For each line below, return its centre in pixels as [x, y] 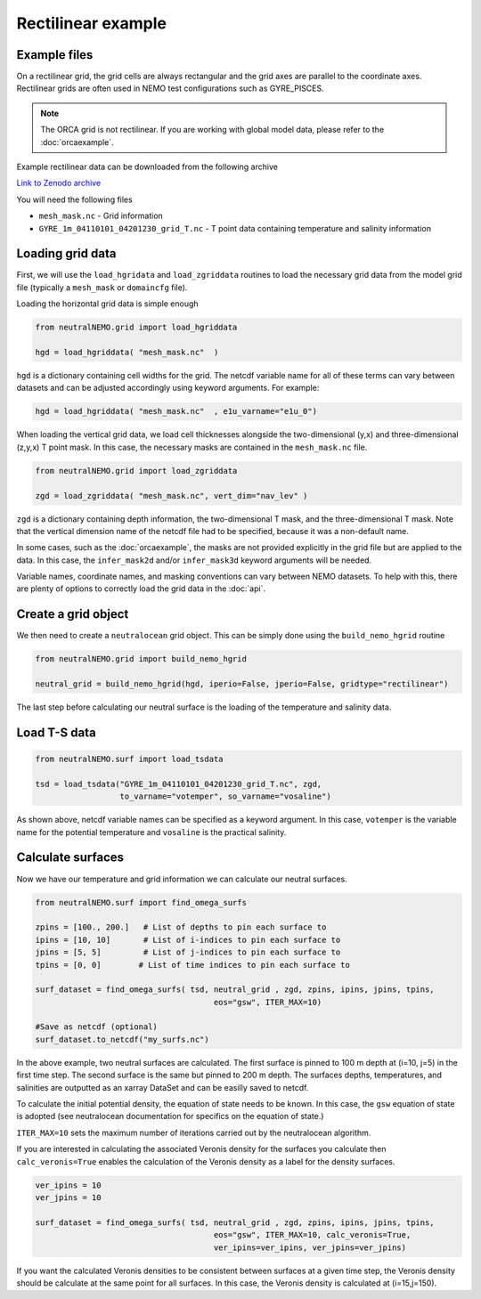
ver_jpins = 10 [68, 1197]
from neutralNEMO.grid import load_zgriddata [136, 471]
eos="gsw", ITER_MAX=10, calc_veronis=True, [312, 1235]
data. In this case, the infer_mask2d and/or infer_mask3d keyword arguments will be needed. [194, 560]
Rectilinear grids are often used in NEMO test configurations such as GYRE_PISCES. [170, 88]
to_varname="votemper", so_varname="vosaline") [225, 796]
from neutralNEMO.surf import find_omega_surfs [141, 902]
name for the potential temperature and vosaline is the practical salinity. [151, 832]
